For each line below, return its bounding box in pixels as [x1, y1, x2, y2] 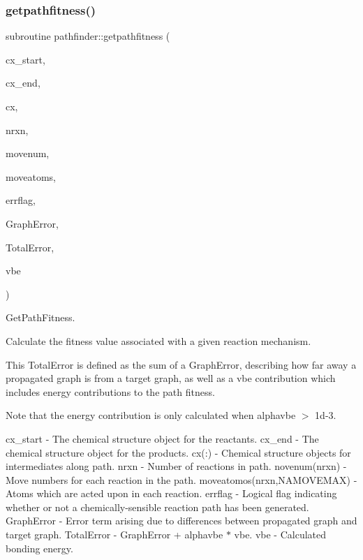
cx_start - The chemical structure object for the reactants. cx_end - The [6, 431, 319, 445]
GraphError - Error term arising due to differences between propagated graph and [6, 513, 357, 528]
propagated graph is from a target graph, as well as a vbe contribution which [6, 371, 336, 385]
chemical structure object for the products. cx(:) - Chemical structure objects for [6, 445, 351, 459]
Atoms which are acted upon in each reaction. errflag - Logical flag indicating [6, 486, 337, 501]
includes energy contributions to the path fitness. [6, 384, 215, 399]
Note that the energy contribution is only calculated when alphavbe [6, 408, 296, 422]
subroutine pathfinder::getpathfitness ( [6, 29, 170, 43]
